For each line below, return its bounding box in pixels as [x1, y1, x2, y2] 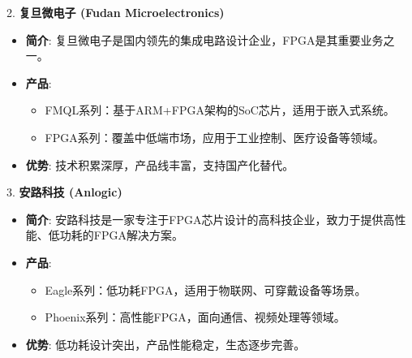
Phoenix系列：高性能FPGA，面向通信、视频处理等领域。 [45, 308, 345, 326]
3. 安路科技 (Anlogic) [6, 183, 122, 201]
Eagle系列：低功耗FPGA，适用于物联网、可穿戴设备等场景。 [45, 281, 367, 298]
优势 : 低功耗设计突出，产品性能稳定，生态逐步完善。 [25, 335, 306, 352]
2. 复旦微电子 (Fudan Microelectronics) [6, 4, 225, 20]
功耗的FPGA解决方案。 [59, 226, 183, 244]
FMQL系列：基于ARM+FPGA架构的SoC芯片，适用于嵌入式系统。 [45, 101, 395, 119]
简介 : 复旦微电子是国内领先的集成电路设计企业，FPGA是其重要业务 [25, 31, 384, 48]
